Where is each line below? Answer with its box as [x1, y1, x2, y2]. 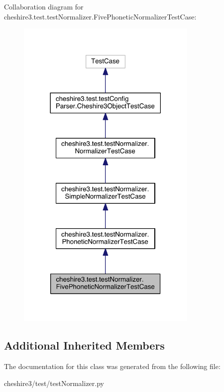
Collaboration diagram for [4, 1, 84, 11]
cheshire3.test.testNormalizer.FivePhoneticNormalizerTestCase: [4, 11, 197, 21]
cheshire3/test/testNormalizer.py [4, 378, 104, 388]
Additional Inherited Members [4, 338, 165, 353]
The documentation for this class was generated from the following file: [4, 361, 221, 372]
